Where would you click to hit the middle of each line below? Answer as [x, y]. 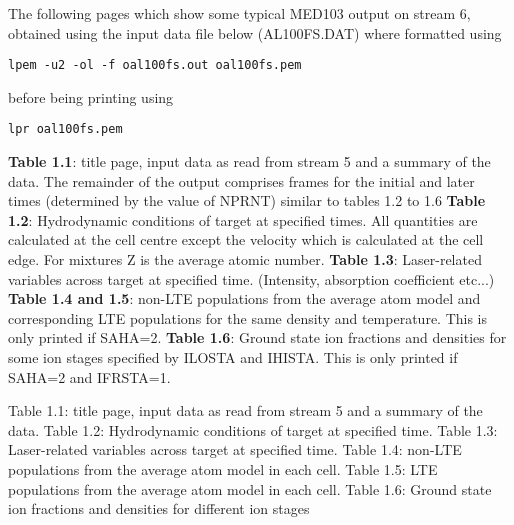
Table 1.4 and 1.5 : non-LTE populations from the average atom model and [244, 298]
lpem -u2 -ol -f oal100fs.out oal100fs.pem [155, 65]
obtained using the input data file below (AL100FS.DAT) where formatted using [255, 32]
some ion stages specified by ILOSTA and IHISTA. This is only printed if [233, 357]
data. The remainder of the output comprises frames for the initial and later [241, 180]
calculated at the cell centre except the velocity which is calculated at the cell [246, 239]
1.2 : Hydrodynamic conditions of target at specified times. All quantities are [243, 219]
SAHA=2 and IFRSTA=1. [89, 376]
